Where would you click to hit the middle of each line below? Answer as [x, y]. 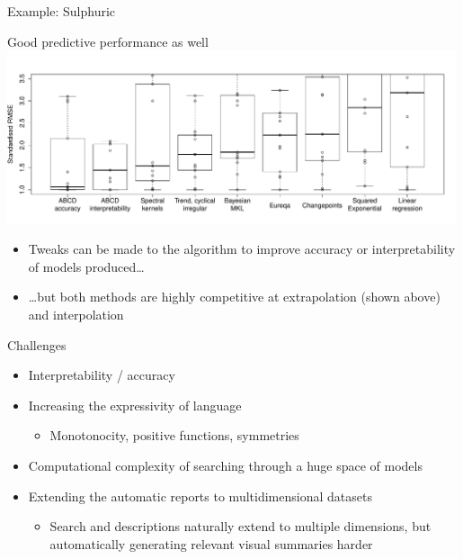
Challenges [37, 344]
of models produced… [86, 266]
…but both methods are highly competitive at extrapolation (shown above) [234, 297]
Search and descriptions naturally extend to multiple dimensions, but [240, 526]
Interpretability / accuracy [102, 375]
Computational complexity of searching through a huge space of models [225, 465]
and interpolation [76, 315]
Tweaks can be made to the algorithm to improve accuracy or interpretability [242, 249]
